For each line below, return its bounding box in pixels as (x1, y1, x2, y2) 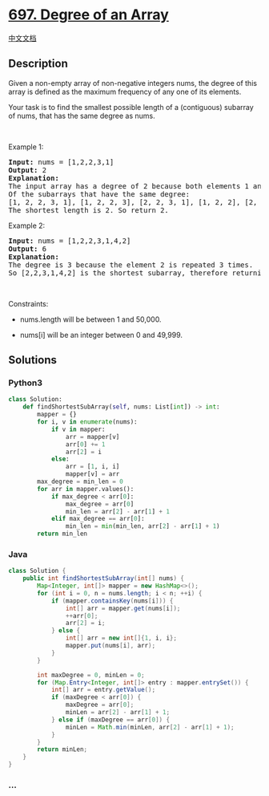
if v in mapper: (50, 425, 106, 433)
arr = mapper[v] (65, 433, 120, 441)
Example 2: (8, 221, 46, 230)
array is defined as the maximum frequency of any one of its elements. (8, 87, 242, 96)
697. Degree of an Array (8, 6, 170, 24)
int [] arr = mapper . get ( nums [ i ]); (65, 604, 181, 612)
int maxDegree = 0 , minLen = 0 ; (37, 671, 146, 679)
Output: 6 (8, 244, 46, 254)
